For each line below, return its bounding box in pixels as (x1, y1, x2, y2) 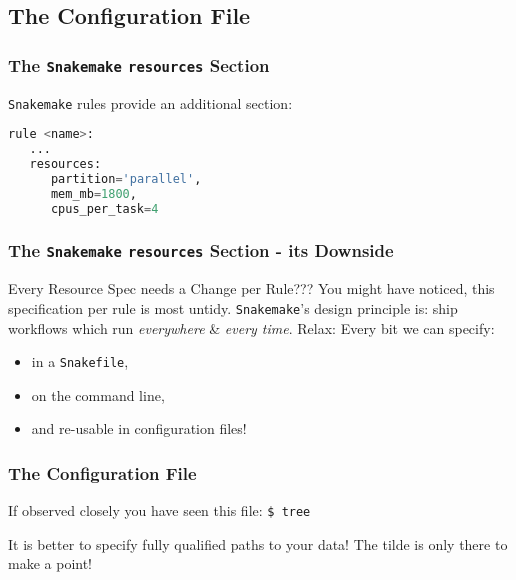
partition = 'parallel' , (50, 171, 202, 186)
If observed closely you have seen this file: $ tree (8, 500, 311, 521)
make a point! (8, 553, 92, 574)
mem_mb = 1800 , (50, 186, 137, 201)
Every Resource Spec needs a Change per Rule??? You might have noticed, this (8, 278, 495, 299)
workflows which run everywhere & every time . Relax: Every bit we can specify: (8, 317, 495, 338)
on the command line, (31, 384, 165, 405)
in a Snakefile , (31, 351, 129, 372)
